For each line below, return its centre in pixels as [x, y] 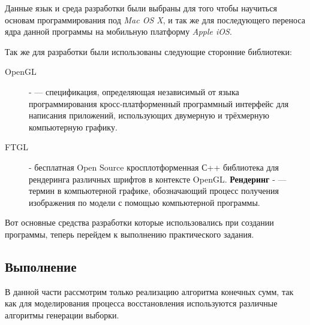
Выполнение [41, 266]
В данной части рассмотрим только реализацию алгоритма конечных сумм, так [149, 291]
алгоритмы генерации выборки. [62, 315]
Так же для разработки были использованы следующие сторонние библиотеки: [148, 51]
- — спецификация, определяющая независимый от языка [134, 91]
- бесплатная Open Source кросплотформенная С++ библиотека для [154, 167]
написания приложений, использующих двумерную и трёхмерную [149, 115]
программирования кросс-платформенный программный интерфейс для [159, 103]
